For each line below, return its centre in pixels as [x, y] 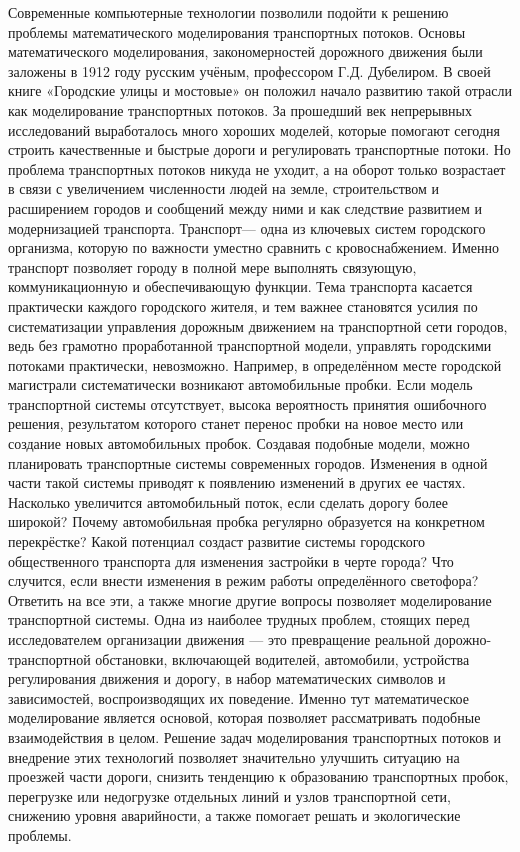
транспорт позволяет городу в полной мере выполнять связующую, [212, 266]
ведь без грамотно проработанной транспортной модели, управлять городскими [250, 345]
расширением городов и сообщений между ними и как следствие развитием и [245, 207]
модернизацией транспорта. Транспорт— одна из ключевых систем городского [247, 227]
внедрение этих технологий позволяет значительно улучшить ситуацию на [234, 756]
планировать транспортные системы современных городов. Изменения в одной [248, 462]
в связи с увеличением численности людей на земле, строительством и [224, 188]
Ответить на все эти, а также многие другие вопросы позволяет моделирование [250, 599]
